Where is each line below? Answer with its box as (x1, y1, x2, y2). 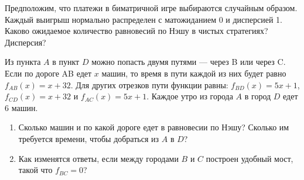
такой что (18, 164, 53, 176)
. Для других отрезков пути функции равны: (70, 78, 228, 91)
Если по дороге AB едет (5, 67, 92, 79)
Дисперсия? (5, 36, 46, 48)
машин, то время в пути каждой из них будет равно (101, 67, 286, 79)
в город (244, 90, 271, 102)
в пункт (52, 56, 80, 68)
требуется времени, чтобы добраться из (18, 132, 159, 144)
